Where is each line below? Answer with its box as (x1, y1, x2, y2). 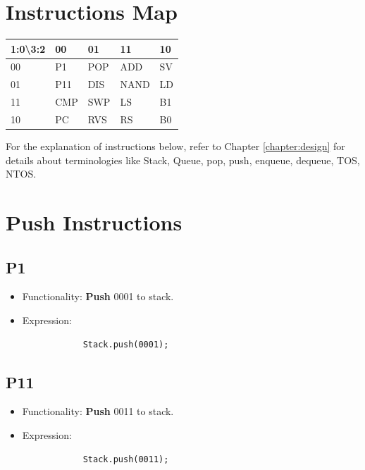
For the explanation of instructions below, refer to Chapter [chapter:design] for (6, 139, 345, 154)
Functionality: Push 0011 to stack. (22, 404, 174, 419)
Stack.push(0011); (82, 454, 169, 464)
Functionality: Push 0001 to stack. (22, 289, 174, 304)
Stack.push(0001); (82, 339, 169, 350)
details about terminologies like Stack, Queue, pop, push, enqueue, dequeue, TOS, (6, 152, 360, 167)
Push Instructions (6, 208, 182, 237)
